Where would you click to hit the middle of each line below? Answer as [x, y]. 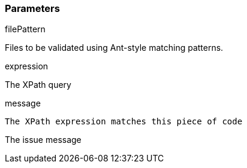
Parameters [32, 8]
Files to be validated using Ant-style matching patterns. [114, 48]
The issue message [43, 140]
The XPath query [38, 85]
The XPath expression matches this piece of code [124, 122]
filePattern [25, 29]
